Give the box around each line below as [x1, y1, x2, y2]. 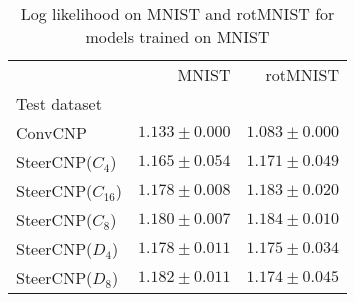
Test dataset [16, 92, 102, 115]
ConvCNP [16, 121, 87, 144]
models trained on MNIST [85, 25, 270, 48]
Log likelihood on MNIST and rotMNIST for [20, 2, 335, 25]
